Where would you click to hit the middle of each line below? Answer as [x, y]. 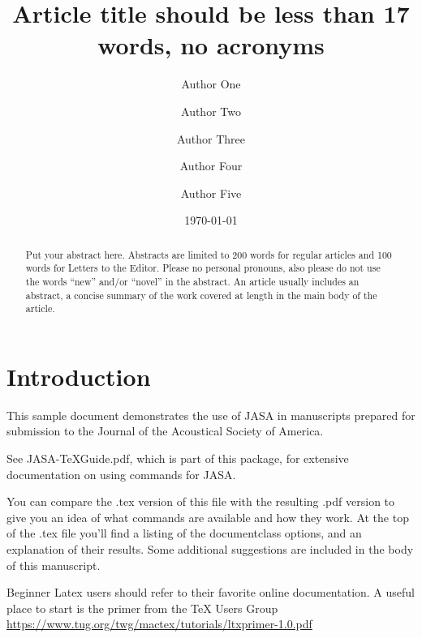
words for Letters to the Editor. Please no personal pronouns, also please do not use [203, 268]
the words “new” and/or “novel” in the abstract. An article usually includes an [192, 281]
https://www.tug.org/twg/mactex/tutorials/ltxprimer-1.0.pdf [159, 624]
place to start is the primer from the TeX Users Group [142, 608]
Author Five [211, 193]
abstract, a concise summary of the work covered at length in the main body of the [201, 295]
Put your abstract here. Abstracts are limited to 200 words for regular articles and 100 [209, 254]
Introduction [79, 376]
